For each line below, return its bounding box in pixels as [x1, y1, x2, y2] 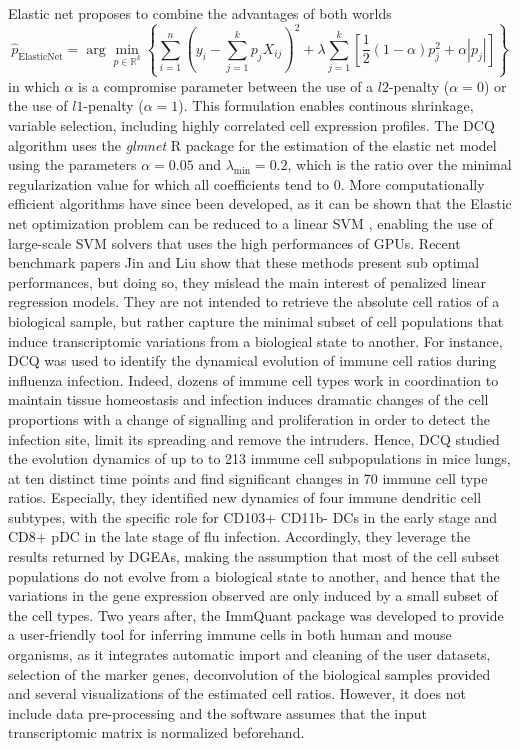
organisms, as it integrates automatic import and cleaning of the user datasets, [8, 644, 491, 665]
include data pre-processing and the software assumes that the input [8, 702, 428, 723]
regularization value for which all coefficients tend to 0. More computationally [8, 173, 485, 194]
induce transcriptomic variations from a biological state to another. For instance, [8, 330, 503, 351]
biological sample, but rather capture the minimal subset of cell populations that [8, 310, 504, 331]
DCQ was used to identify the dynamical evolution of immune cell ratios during [8, 350, 497, 371]
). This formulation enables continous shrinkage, [178, 95, 474, 116]
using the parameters [8, 154, 137, 175]
